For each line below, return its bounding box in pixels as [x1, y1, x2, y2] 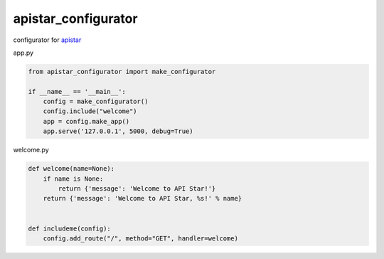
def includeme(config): [28, 224, 112, 233]
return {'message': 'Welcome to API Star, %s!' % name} [43, 194, 242, 203]
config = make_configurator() [43, 97, 149, 106]
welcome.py [13, 146, 49, 154]
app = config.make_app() [43, 117, 130, 125]
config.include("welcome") [43, 107, 138, 115]
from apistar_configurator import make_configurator [28, 68, 216, 75]
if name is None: [43, 174, 104, 183]
